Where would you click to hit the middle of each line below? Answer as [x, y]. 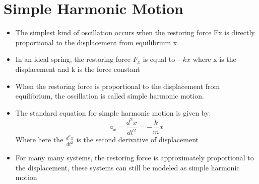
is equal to [159, 59]
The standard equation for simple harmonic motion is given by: [113, 112]
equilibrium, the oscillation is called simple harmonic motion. [110, 96]
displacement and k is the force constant [78, 69]
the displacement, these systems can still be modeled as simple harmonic [127, 167]
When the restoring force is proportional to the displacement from [118, 86]
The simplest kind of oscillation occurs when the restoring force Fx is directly [135, 32]
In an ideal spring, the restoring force [73, 59]
